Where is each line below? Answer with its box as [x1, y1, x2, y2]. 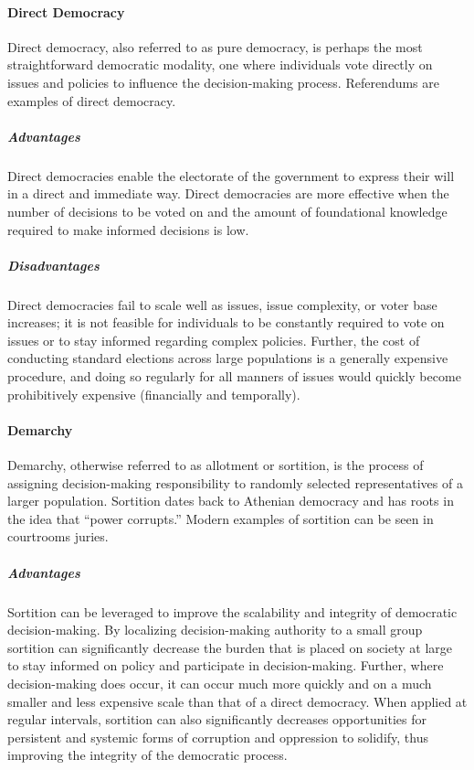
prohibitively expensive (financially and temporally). [7, 384, 300, 403]
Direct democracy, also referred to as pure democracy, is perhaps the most [7, 37, 423, 56]
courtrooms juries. [7, 527, 109, 546]
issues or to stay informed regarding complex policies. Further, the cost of [7, 330, 420, 349]
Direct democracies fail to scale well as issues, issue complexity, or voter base [7, 294, 437, 314]
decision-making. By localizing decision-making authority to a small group [7, 620, 423, 639]
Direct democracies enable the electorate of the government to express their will [7, 166, 455, 185]
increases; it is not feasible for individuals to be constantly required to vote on [7, 313, 445, 332]
